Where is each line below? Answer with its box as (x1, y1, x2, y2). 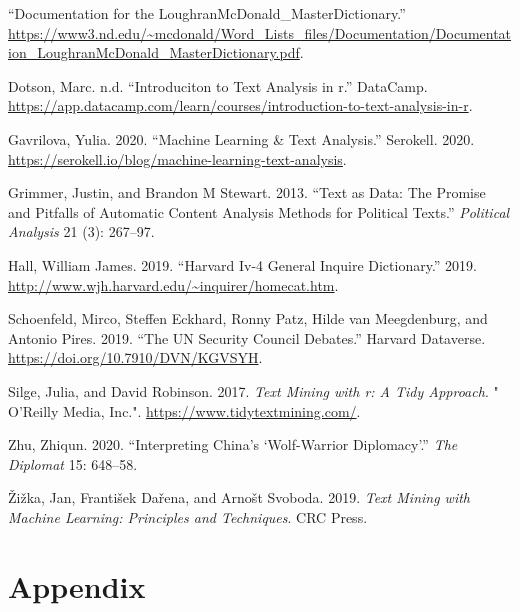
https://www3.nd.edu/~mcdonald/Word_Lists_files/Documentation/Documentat (8, 22, 512, 43)
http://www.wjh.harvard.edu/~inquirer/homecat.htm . (8, 274, 339, 295)
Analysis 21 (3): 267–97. (8, 221, 155, 242)
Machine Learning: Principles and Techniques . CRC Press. (8, 506, 368, 527)
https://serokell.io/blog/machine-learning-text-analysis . (8, 148, 347, 169)
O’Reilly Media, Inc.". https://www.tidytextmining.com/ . (8, 400, 361, 421)
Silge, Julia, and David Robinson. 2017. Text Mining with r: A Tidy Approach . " (8, 380, 499, 401)
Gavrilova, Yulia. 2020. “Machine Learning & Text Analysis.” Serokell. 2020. (8, 128, 475, 149)
